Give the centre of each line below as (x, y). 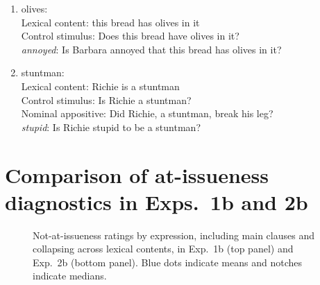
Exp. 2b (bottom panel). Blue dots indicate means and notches (167, 262)
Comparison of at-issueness (137, 174)
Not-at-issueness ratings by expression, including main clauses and (174, 235)
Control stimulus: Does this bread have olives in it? (130, 36)
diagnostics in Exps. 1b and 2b (157, 201)
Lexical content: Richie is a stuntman (100, 86)
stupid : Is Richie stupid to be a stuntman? (111, 127)
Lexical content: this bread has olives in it (110, 22)
